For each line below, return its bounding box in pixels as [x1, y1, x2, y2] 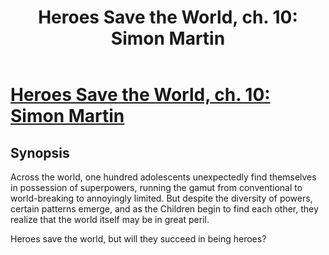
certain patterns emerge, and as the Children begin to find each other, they [10, 203, 319, 215]
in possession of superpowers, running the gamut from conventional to [10, 182, 303, 193]
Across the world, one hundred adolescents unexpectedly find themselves [10, 171, 317, 183]
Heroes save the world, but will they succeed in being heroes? [10, 233, 267, 245]
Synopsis [10, 144, 70, 161]
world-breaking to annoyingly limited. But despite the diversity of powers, [10, 192, 313, 204]
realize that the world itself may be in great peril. [10, 214, 210, 225]
